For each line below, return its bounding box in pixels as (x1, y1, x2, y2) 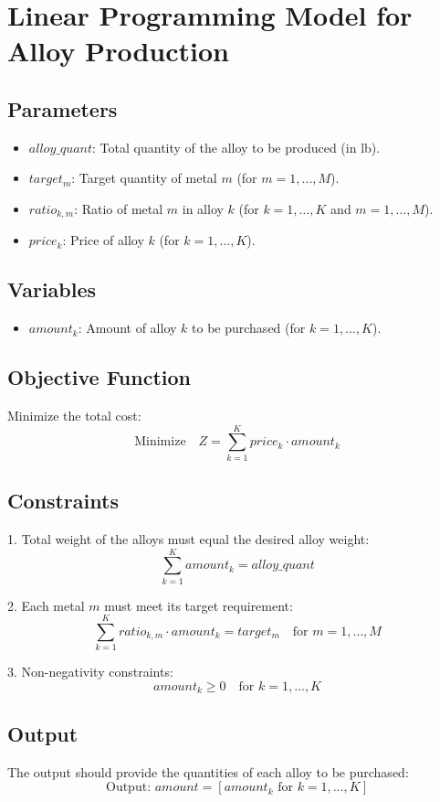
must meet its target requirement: (104, 595, 293, 615)
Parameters (7, 94, 118, 123)
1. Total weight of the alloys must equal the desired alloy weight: (7, 529, 370, 548)
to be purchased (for (192, 318, 306, 337)
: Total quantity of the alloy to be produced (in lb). (92, 137, 381, 156)
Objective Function (7, 363, 192, 391)
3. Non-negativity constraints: (7, 662, 173, 681)
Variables (7, 275, 97, 304)
